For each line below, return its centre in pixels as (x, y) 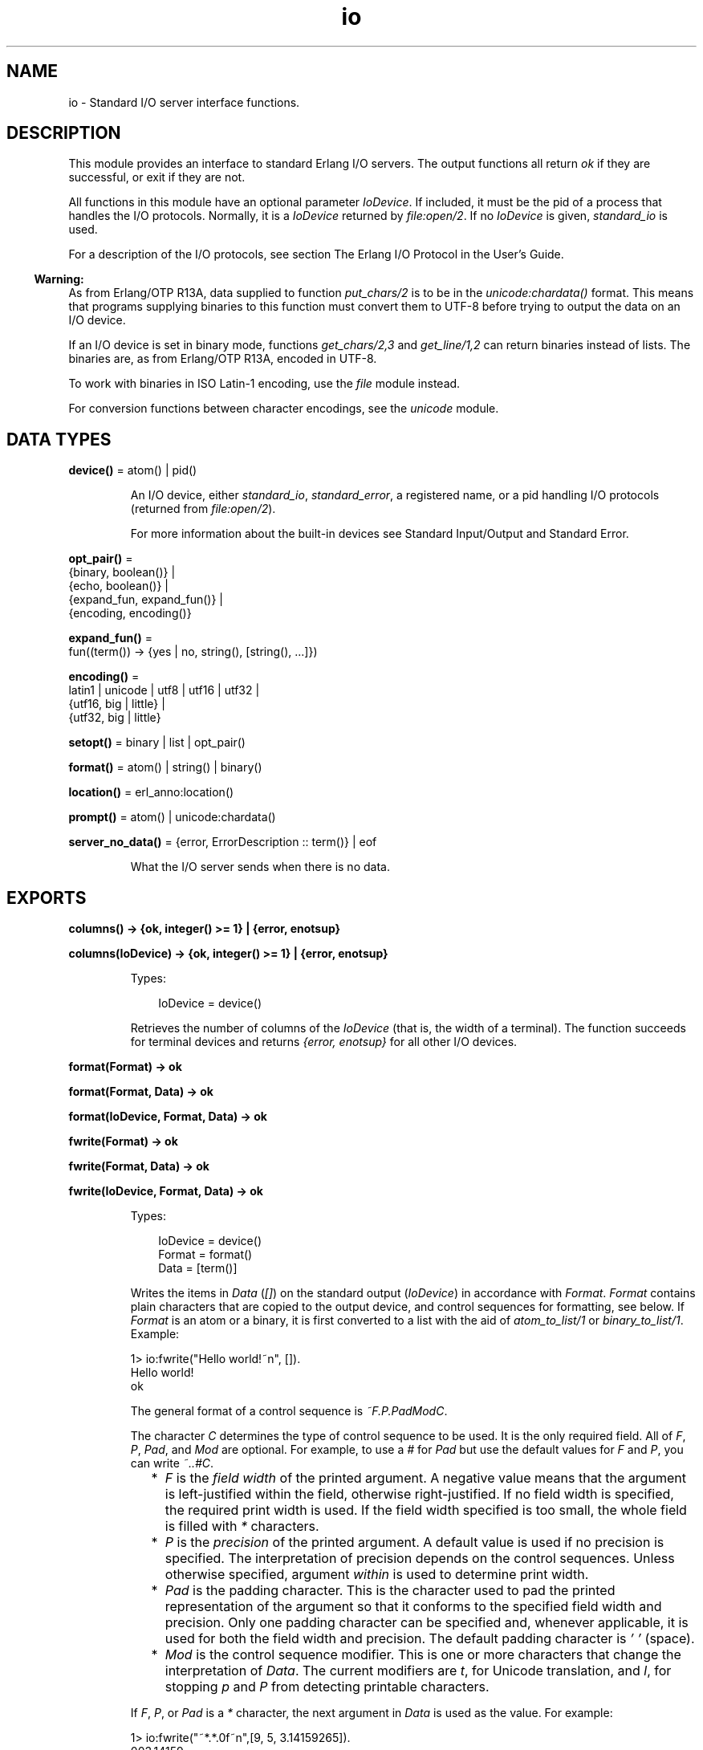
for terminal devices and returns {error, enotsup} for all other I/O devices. (324, 1042)
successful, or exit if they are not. (157, 177)
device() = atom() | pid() (133, 470)
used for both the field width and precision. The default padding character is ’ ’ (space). (430, 1639)
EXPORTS (47, 897)
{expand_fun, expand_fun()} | (146, 600)
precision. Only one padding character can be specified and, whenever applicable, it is (427, 1623)
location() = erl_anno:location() (151, 792)
